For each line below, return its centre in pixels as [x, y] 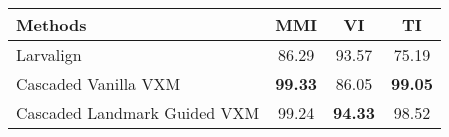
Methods [51, 24]
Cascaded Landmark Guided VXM [138, 112]
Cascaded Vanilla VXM [98, 83]
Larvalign [49, 54]
